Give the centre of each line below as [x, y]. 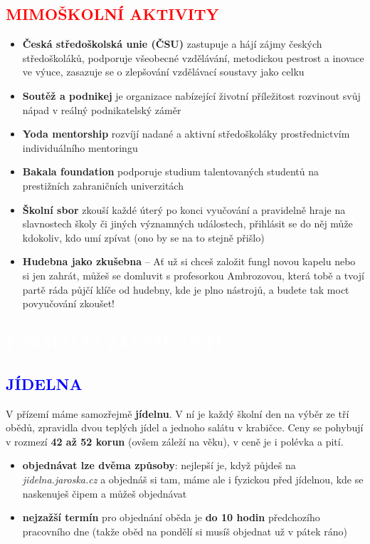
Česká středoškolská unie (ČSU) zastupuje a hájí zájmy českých [172, 44]
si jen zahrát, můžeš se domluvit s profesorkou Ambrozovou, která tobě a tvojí [193, 275]
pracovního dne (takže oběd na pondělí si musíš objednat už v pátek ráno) [185, 531]
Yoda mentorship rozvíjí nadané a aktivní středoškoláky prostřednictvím [186, 134]
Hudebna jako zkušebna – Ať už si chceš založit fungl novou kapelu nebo [189, 261]
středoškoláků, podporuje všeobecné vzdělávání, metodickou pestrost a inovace [193, 57]
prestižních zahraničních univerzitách [103, 185]
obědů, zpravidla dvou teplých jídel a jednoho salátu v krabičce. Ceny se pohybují [185, 427]
